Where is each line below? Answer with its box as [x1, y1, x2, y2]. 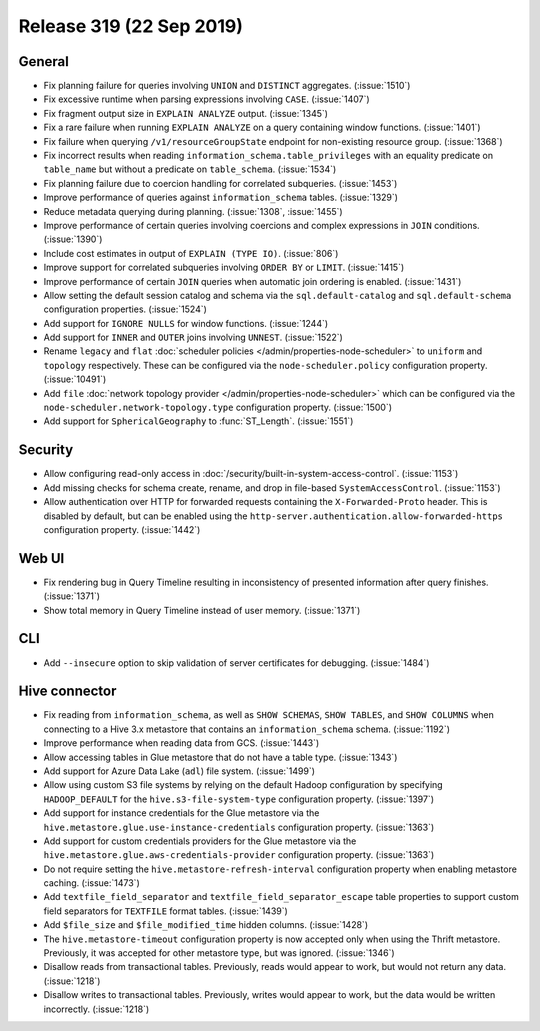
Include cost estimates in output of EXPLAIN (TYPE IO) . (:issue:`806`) [43, 247, 339, 259]
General [18, 53, 70, 70]
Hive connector [18, 683, 117, 700]
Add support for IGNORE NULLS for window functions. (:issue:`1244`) [43, 317, 329, 329]
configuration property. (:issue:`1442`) [43, 523, 201, 535]
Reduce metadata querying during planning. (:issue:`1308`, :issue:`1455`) [43, 205, 344, 217]
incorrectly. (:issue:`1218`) [43, 1003, 150, 1015]
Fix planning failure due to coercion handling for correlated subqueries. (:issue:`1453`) [43, 177, 398, 189]
